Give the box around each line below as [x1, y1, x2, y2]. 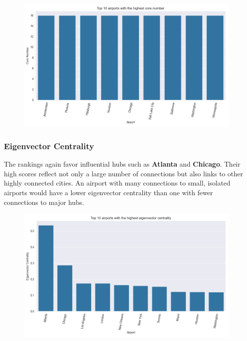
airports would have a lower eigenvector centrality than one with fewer [4, 187, 213, 197]
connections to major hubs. [4, 197, 84, 207]
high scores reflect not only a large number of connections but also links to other [4, 168, 243, 178]
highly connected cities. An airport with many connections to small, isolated [4, 178, 231, 188]
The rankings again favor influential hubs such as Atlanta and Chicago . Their [4, 159, 241, 169]
